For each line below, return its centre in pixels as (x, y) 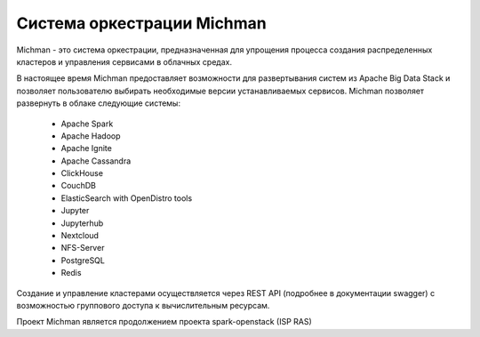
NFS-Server (83, 248)
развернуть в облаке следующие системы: (99, 103)
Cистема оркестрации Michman (141, 23)
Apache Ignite (87, 148)
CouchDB (79, 186)
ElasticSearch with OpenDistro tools (127, 198)
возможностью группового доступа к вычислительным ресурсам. (143, 305)
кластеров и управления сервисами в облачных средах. (124, 61)
